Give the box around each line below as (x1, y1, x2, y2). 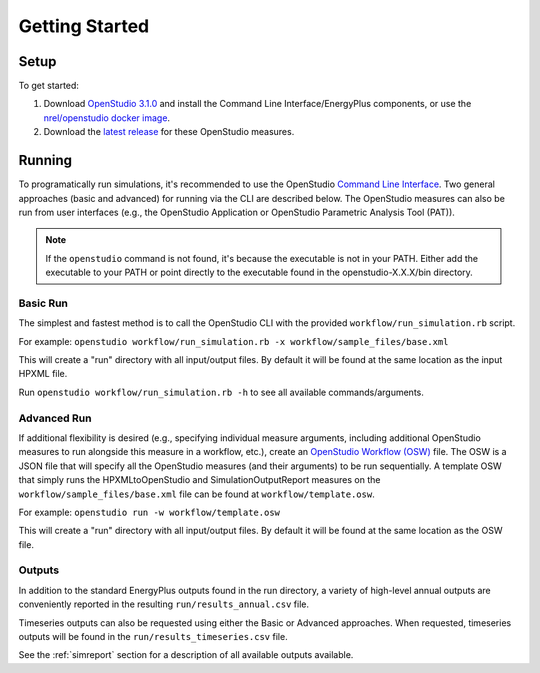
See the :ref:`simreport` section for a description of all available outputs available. (18, 649, 354, 661)
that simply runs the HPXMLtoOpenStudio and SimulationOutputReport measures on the (18, 474, 381, 486)
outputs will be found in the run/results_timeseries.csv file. (18, 630, 289, 642)
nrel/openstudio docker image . (43, 111, 170, 124)
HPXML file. (18, 368, 68, 380)
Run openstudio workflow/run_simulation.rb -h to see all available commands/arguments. (18, 386, 425, 398)
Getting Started (18, 15, 150, 37)
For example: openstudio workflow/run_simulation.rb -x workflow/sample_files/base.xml (18, 335, 449, 347)
